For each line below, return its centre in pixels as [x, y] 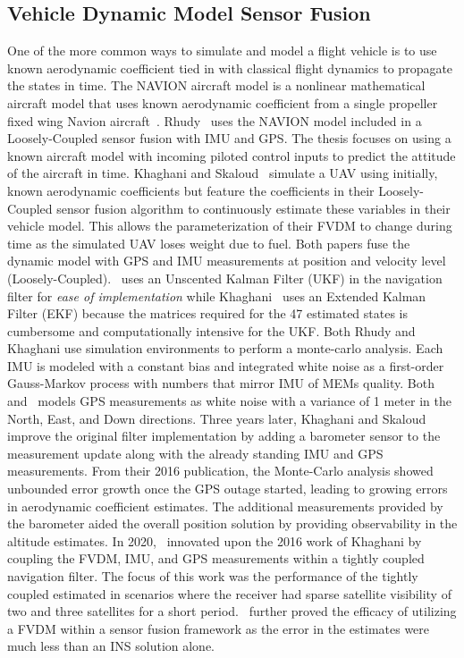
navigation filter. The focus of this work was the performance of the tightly [213, 576]
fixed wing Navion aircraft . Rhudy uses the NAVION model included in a [215, 120]
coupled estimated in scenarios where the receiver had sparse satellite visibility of [229, 593]
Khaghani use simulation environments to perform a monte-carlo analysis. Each [225, 348]
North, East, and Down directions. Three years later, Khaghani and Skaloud [217, 418]
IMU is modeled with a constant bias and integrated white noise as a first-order [226, 365]
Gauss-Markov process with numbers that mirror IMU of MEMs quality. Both [221, 383]
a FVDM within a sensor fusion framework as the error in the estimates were [219, 628]
